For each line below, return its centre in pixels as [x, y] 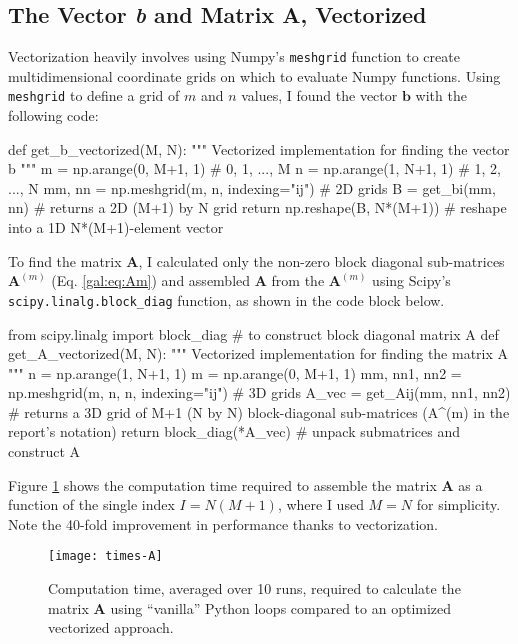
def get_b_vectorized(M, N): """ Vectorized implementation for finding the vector [259, 148]
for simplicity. [458, 504]
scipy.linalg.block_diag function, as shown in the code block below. [226, 299]
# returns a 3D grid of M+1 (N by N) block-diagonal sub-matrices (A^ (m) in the [259, 411]
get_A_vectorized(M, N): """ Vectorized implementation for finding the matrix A [258, 353]
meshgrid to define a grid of [94, 95]
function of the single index [91, 504]
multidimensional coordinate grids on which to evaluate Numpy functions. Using [254, 75]
